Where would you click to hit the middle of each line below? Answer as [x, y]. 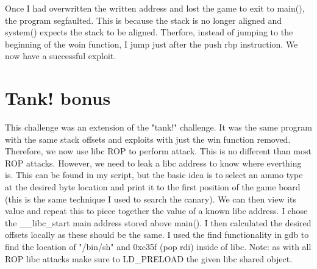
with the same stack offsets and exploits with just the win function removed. [148, 139]
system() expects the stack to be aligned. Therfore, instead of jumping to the [149, 32]
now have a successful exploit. [61, 56]
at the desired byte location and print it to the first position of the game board [153, 187]
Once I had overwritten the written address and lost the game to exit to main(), [155, 8]
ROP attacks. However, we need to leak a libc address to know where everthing [153, 163]
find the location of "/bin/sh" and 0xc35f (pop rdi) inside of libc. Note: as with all [158, 247]
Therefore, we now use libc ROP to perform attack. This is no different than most [158, 151]
